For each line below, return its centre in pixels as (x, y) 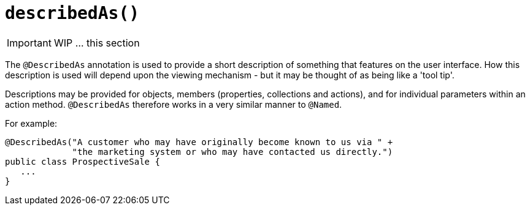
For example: (31, 123)
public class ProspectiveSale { (83, 161)
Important (29, 43)
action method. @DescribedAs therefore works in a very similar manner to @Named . (174, 104)
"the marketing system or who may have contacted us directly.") (232, 152)
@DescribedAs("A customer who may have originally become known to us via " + (199, 142)
